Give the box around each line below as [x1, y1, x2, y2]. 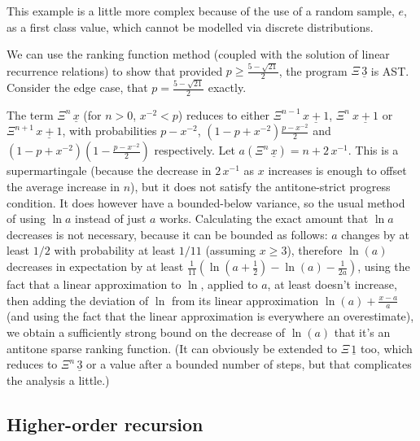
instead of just [75, 210, 147, 227]
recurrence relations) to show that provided [7, 62, 223, 79]
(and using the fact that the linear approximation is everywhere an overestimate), [7, 308, 414, 325]
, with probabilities [62, 122, 157, 139]
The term [7, 106, 54, 123]
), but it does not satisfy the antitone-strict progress [130, 178, 391, 195]
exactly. [208, 79, 247, 96]
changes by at [341, 225, 410, 242]
